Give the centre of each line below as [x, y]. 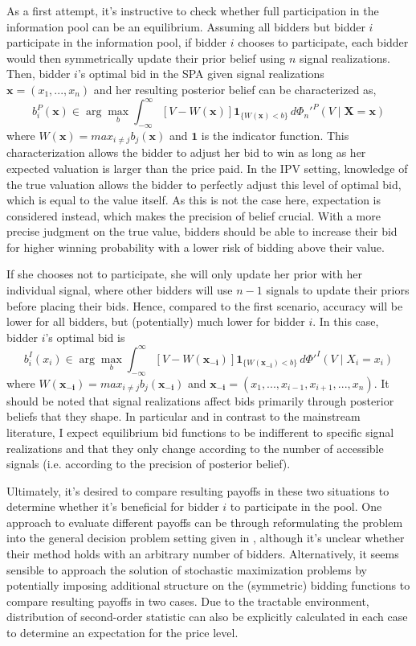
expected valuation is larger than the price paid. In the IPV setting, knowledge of [207, 168]
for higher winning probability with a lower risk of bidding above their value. [196, 247]
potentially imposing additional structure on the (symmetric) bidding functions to [208, 585]
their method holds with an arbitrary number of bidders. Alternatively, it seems [203, 554]
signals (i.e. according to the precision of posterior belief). [149, 464]
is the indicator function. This [275, 135]
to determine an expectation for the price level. [122, 633]
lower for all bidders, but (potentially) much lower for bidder [156, 321]
